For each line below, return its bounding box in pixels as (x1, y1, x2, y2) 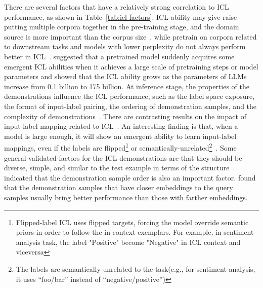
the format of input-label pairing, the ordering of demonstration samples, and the (4, 100, 257, 111)
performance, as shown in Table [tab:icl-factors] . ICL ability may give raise (4, 11, 237, 22)
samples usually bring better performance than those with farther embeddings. (4, 192, 248, 202)
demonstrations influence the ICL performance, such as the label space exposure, (4, 91, 255, 101)
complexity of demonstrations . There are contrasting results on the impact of (4, 111, 246, 121)
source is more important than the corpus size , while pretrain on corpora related (4, 31, 257, 42)
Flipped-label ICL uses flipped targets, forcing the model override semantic (16, 217, 249, 227)
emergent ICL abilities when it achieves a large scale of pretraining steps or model (4, 61, 258, 71)
